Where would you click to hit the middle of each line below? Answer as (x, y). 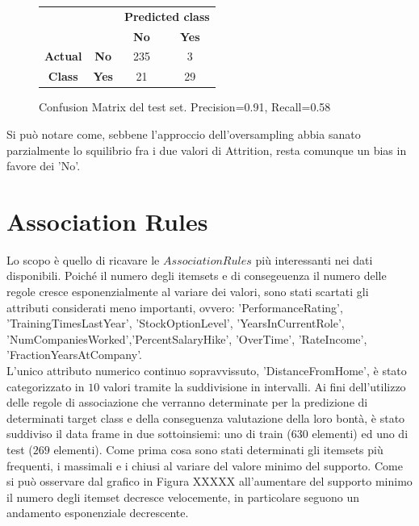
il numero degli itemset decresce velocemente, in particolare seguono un (183, 497)
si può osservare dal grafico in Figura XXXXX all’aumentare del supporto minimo (209, 481)
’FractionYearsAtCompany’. (74, 355)
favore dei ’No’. (44, 166)
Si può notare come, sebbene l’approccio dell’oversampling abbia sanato (184, 134)
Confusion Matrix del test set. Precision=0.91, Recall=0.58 (185, 107)
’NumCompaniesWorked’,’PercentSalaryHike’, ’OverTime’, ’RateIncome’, (187, 338)
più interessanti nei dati (314, 259)
